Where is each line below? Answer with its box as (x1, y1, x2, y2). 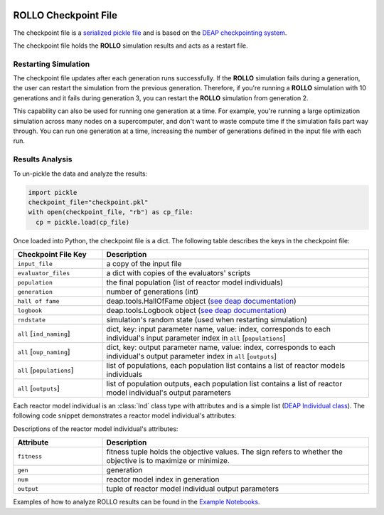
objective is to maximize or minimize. (106, 456, 230, 466)
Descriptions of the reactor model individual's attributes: (13, 424, 178, 433)
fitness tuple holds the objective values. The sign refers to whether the (106, 447, 343, 457)
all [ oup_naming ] (17, 347, 70, 357)
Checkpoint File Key (17, 250, 87, 260)
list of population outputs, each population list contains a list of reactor (106, 379, 343, 389)
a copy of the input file (106, 259, 182, 269)
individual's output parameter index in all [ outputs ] (106, 351, 277, 361)
